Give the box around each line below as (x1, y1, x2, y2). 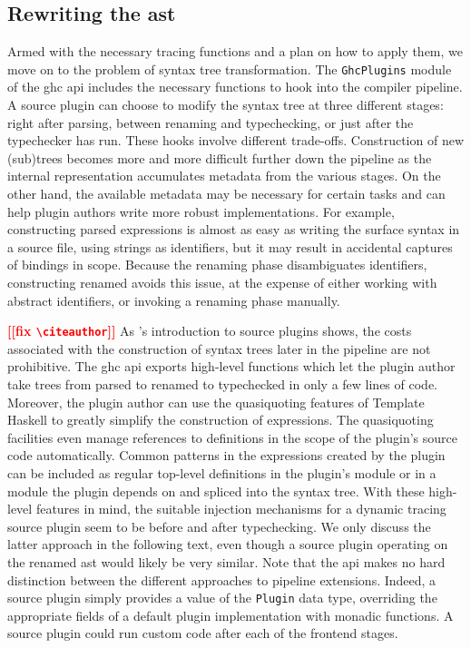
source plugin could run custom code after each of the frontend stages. (7, 623, 398, 643)
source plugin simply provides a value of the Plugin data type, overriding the (7, 588, 437, 607)
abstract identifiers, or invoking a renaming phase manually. (7, 290, 340, 309)
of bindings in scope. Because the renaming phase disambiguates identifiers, (7, 255, 427, 274)
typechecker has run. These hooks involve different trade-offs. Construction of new (7, 131, 464, 150)
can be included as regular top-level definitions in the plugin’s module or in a (7, 463, 437, 482)
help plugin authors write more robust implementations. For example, (7, 201, 395, 221)
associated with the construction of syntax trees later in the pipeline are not (7, 339, 431, 358)
